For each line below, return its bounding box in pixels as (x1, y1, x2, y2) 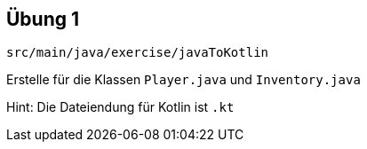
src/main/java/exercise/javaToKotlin (6, 45, 269, 60)
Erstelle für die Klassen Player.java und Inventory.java (6, 72, 361, 88)
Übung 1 (6, 8, 80, 30)
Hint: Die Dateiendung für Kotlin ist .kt (6, 99, 235, 115)
